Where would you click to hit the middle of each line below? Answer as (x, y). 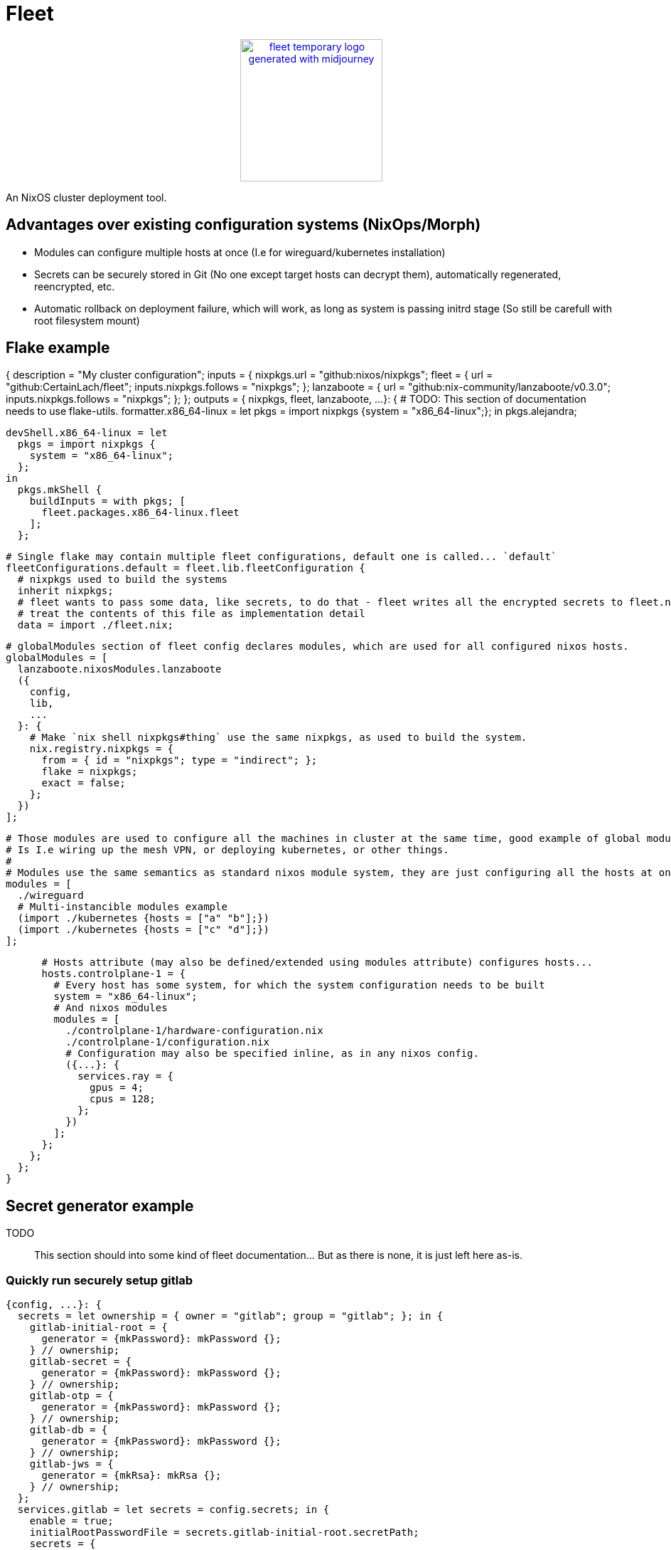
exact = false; (84, 783)
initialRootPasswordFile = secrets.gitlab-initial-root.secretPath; (224, 1533)
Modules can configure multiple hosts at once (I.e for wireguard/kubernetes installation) (240, 252)
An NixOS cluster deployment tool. (86, 197)
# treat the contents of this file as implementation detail (191, 614)
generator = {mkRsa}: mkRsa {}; (131, 1476)
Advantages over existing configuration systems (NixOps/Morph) (243, 225)
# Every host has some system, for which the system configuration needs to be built (299, 985)
